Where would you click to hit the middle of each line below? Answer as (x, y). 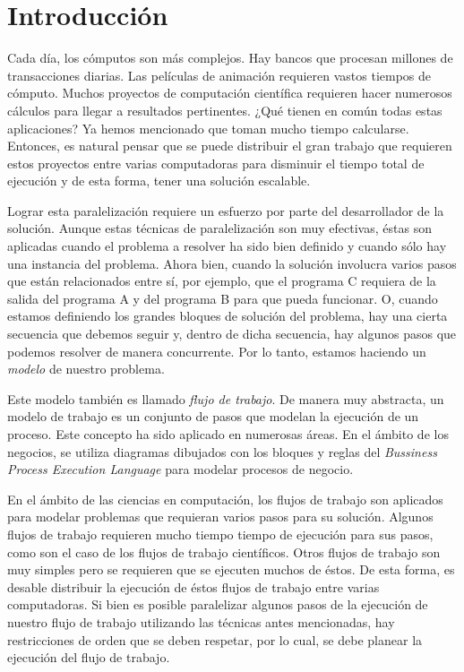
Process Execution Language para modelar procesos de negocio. (180, 469)
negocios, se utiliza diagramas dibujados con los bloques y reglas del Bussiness (222, 451)
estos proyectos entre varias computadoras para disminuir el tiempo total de (216, 163)
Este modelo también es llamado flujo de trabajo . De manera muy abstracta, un (226, 398)
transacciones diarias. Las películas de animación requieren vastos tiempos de (219, 75)
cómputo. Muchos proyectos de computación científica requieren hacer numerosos (230, 93)
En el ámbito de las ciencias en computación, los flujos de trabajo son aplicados (225, 499)
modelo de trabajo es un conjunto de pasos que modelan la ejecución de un (213, 416)
